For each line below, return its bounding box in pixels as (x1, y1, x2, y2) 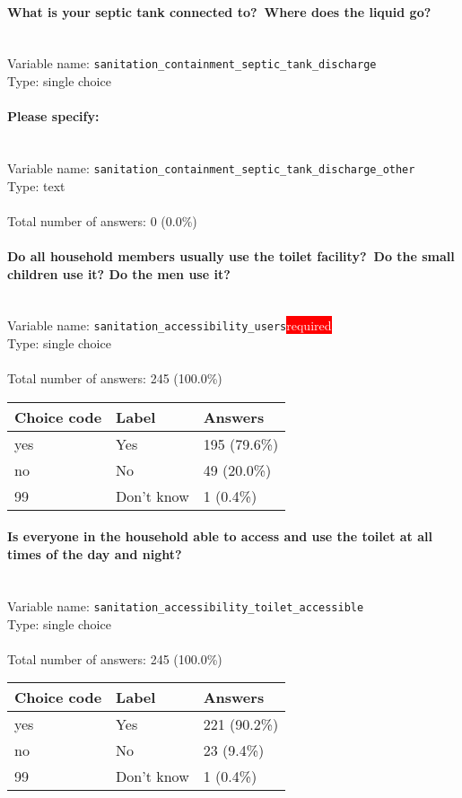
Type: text (7, 176, 65, 195)
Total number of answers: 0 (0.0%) (7, 211, 197, 230)
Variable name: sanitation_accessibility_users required (7, 316, 332, 335)
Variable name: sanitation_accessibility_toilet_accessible (7, 596, 364, 615)
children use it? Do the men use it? (7, 264, 231, 283)
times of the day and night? (7, 545, 182, 564)
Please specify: (7, 107, 100, 126)
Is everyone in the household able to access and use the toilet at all (7, 527, 432, 546)
